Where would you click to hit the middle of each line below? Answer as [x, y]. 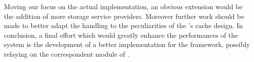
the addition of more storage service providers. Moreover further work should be [124, 16]
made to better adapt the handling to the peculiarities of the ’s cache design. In [124, 25]
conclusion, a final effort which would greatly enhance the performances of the [121, 35]
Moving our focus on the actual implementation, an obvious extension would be [123, 6]
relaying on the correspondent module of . [67, 54]
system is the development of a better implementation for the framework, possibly [127, 44]
